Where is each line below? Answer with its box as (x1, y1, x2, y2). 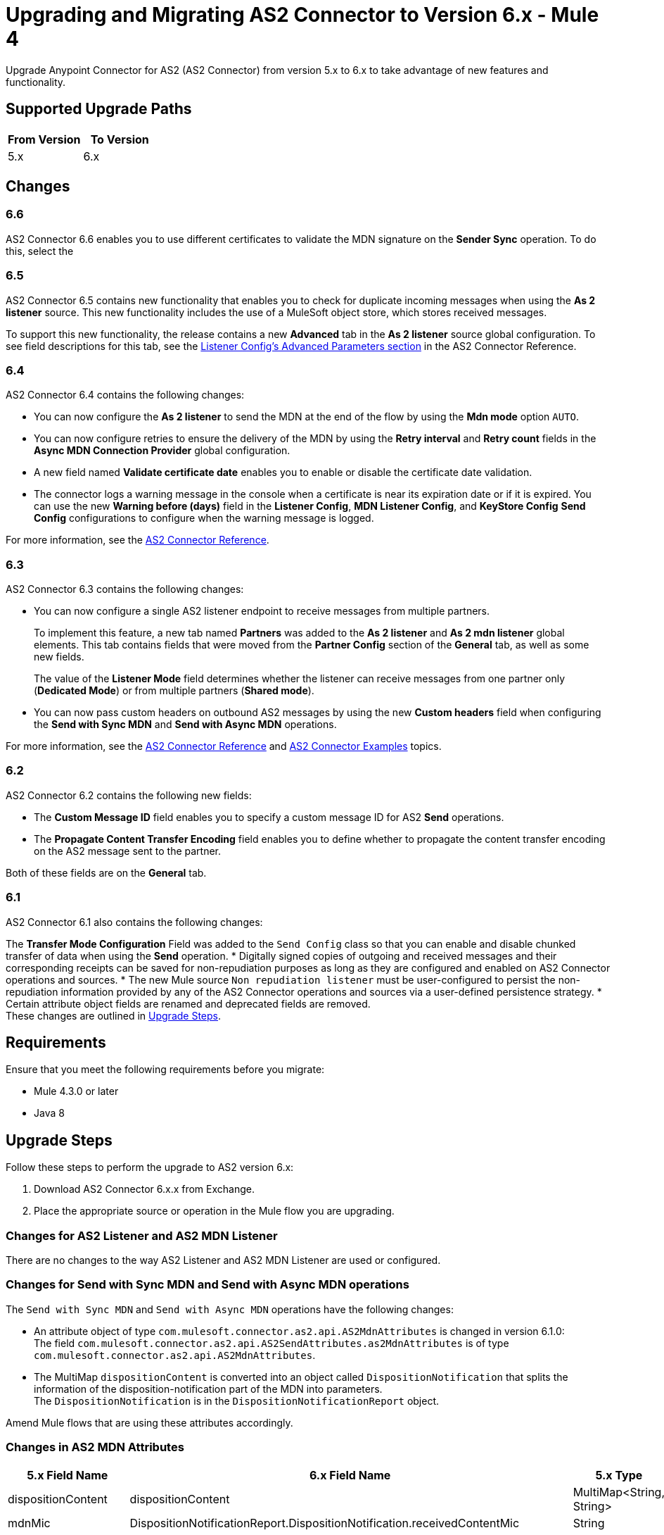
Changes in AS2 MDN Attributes (6, 1440, 184, 1455)
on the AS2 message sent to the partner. (34, 844, 222, 857)
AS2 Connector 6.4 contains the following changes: (6, 389, 245, 401)
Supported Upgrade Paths (6, 100, 192, 118)
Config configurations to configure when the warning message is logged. (34, 512, 374, 525)
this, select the (6, 244, 74, 257)
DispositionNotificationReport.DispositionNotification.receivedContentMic (129, 1515, 520, 1530)
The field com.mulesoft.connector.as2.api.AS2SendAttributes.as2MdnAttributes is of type (34, 1336, 509, 1349)
